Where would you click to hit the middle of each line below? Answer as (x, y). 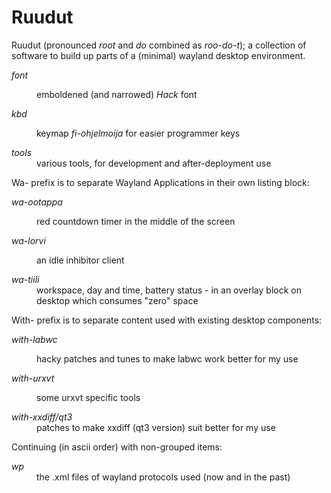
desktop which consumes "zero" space (117, 300)
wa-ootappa (37, 202)
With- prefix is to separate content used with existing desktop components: (167, 320)
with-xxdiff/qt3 (42, 417)
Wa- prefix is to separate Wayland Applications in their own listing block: (160, 182)
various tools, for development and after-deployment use (154, 163)
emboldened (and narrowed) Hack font (117, 94)
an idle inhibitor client (80, 260)
